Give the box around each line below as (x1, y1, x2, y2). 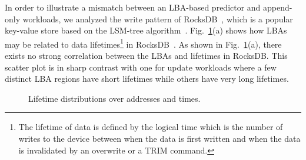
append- (263, 1, 292, 13)
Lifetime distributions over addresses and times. (28, 92, 201, 104)
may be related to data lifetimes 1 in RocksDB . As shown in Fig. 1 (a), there (5, 36, 282, 50)
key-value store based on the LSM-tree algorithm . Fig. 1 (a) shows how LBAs (5, 24, 287, 36)
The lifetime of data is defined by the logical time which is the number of (18, 121, 283, 133)
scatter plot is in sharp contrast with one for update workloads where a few (5, 61, 277, 73)
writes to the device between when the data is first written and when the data (18, 132, 301, 144)
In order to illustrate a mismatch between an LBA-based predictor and (5, 1, 261, 13)
